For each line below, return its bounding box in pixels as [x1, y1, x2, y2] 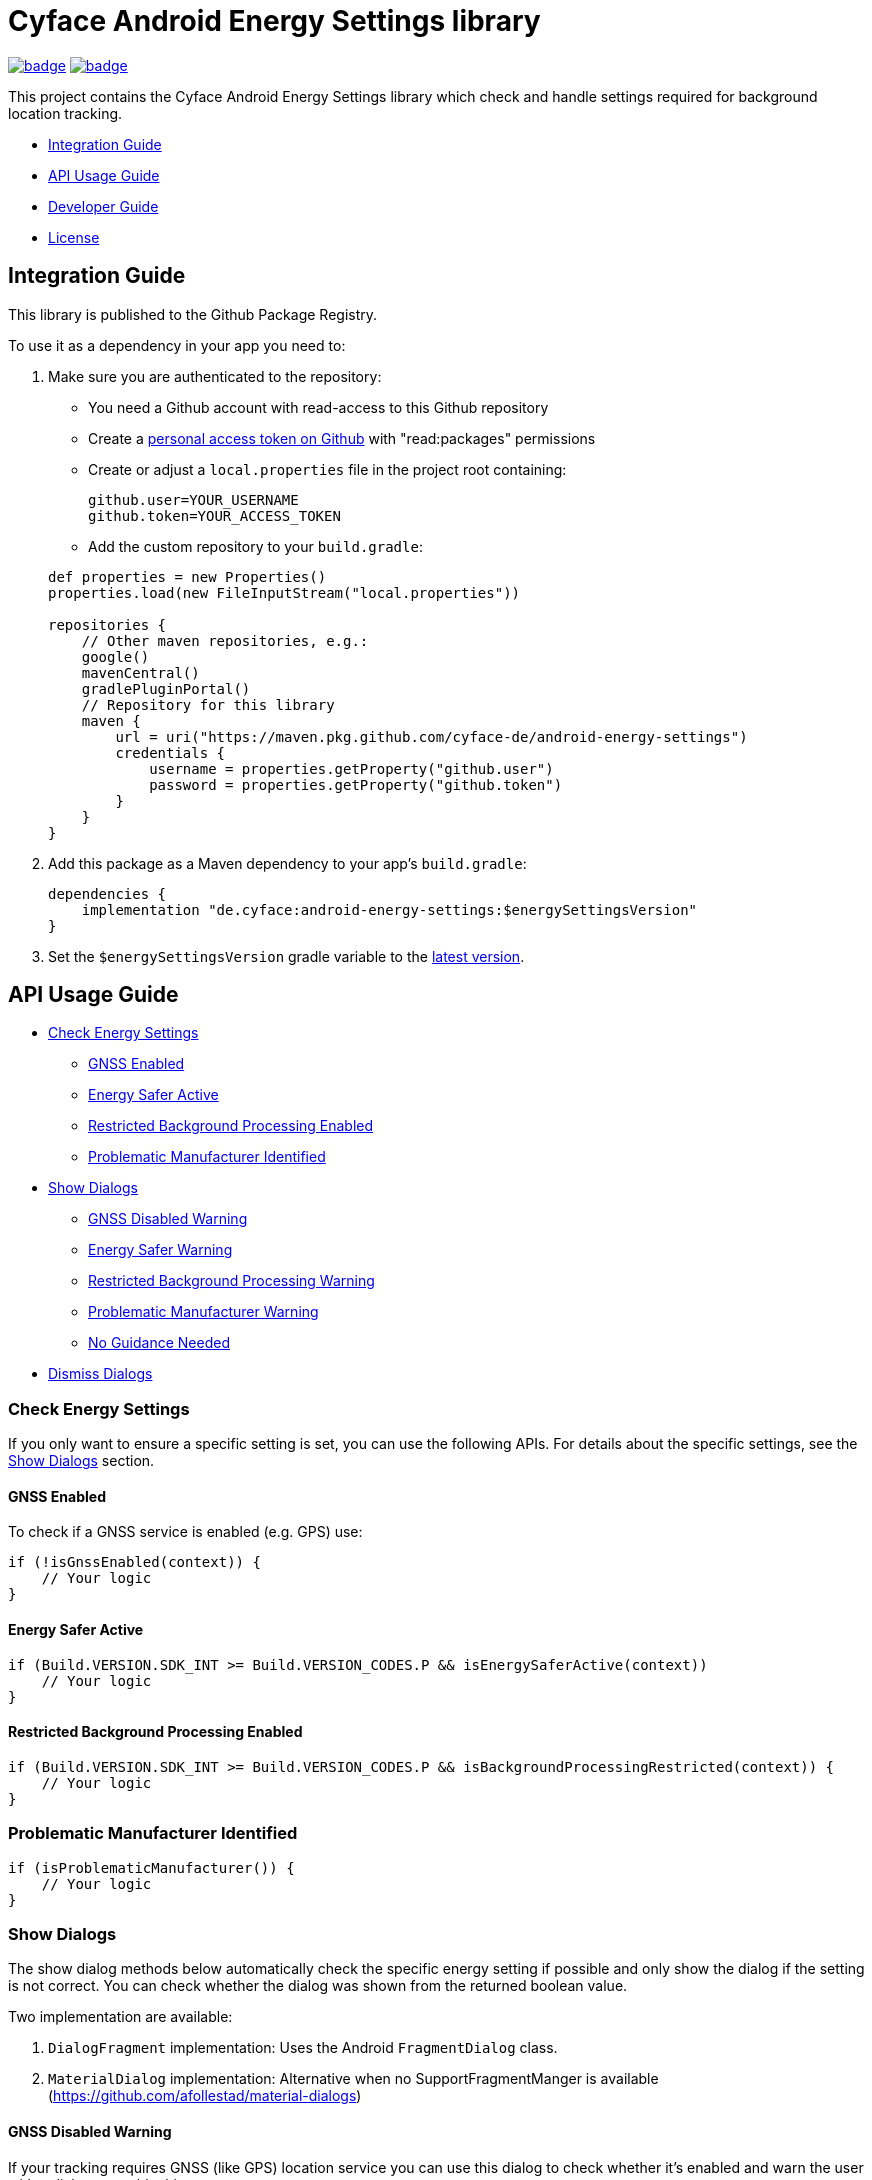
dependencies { [48, 885, 167, 902]
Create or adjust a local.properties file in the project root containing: [88, 460, 567, 478]
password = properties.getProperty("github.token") [149, 776, 563, 793]
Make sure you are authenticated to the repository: [48, 367, 382, 385]
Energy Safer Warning [88, 1241, 233, 1259]
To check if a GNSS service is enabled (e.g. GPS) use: [8, 1523, 363, 1541]
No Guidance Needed [88, 1334, 230, 1352]
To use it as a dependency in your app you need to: [8, 336, 346, 354]
